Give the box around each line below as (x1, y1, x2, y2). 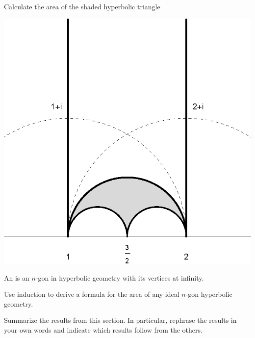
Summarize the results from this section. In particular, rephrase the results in (4, 315, 237, 325)
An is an (4, 272, 29, 283)
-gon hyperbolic (185, 289, 232, 299)
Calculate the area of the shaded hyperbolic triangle (4, 1, 160, 11)
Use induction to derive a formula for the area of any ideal (4, 289, 179, 299)
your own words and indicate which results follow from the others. (4, 325, 203, 335)
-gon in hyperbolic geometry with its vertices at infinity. (35, 272, 204, 283)
